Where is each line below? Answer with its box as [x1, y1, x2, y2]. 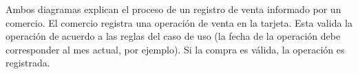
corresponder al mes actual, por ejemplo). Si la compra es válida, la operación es [6, 42, 345, 56]
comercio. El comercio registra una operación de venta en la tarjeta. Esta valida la [6, 15, 352, 29]
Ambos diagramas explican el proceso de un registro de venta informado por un [6, 2, 341, 16]
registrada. [6, 56, 50, 70]
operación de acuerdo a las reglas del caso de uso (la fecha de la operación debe [6, 29, 341, 43]
